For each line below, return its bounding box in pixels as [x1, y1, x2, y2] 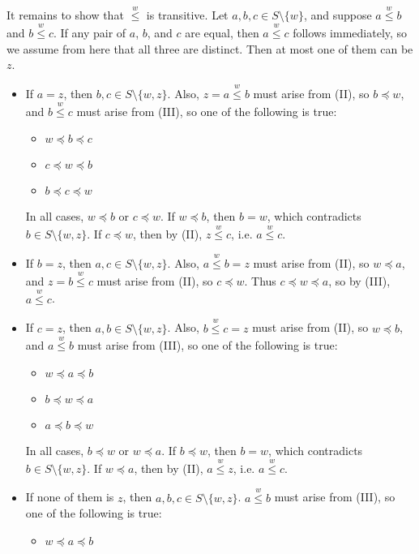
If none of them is [25, 488, 114, 505]
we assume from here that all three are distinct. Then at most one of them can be [6, 40, 413, 57]
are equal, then [185, 24, 259, 41]
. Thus [244, 272, 276, 289]
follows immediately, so [293, 24, 408, 41]
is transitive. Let [146, 6, 229, 24]
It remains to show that [6, 6, 124, 24]
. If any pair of [53, 24, 126, 41]
